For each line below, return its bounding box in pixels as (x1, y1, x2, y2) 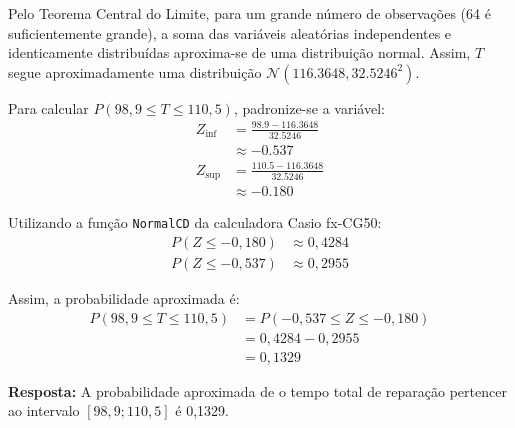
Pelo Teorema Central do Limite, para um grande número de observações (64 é (8, 3, 491, 23)
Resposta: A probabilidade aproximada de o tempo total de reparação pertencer (8, 380, 507, 401)
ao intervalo (8, 400, 80, 421)
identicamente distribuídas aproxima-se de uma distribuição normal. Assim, (8, 42, 471, 63)
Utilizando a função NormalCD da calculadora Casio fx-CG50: (8, 212, 382, 233)
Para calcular (8, 97, 89, 118)
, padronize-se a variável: (233, 97, 385, 118)
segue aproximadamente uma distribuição (8, 61, 262, 82)
